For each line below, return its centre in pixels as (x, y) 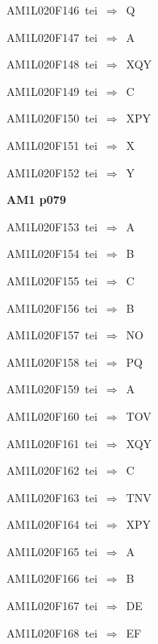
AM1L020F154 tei (52, 253)
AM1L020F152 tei (52, 172)
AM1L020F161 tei (52, 443)
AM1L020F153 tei (52, 226)
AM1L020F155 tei (52, 280)
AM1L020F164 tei (52, 524)
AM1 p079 (36, 199)
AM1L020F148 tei (52, 64)
